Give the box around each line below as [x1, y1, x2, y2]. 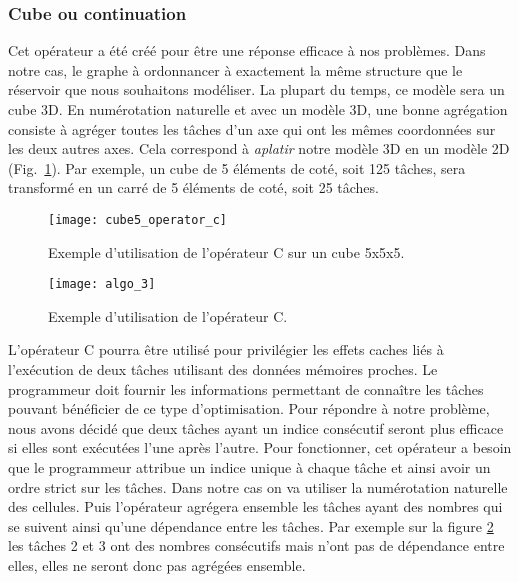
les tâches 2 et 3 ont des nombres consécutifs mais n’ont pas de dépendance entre [8, 535, 505, 556]
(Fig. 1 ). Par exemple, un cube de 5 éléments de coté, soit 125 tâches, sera [8, 157, 466, 178]
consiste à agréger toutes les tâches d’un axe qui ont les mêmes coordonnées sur [8, 118, 496, 139]
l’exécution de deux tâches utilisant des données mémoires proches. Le [8, 359, 438, 380]
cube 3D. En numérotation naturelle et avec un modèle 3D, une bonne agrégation [8, 99, 508, 119]
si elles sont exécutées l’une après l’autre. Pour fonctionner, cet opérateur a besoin [8, 437, 512, 458]
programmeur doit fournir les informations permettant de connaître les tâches [8, 378, 484, 399]
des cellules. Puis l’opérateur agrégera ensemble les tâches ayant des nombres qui [8, 496, 503, 517]
